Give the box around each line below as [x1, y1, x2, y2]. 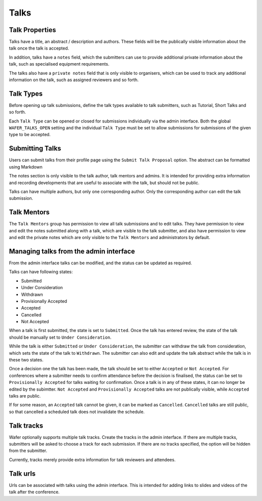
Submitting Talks [9, 144, 62, 153]
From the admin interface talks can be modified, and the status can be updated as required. [9, 260, 192, 266]
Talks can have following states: [9, 269, 73, 275]
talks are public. [9, 393, 41, 398]
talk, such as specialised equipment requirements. [9, 61, 110, 67]
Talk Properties [9, 26, 56, 34]
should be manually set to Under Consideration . [9, 334, 112, 340]
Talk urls [9, 469, 36, 478]
